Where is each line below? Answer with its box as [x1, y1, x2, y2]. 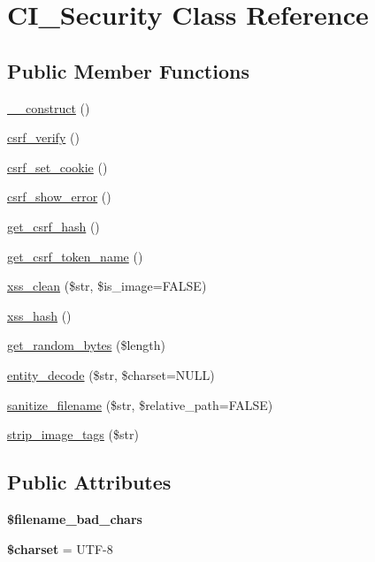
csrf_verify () [7, 128, 80, 147]
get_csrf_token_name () [7, 247, 143, 265]
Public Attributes [7, 468, 172, 496]
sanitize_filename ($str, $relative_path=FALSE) [7, 395, 273, 414]
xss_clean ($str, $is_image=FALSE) [7, 277, 207, 295]
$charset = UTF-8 [7, 539, 113, 558]
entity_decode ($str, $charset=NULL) [7, 365, 215, 384]
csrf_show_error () [7, 187, 111, 206]
